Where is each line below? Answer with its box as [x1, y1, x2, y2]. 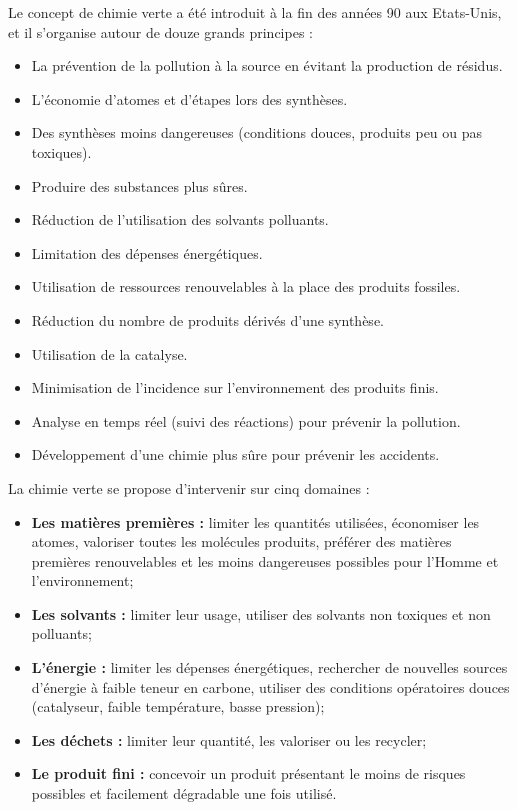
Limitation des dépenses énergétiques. [31, 242, 263, 263]
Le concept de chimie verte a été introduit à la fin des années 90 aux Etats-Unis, [8, 2, 502, 22]
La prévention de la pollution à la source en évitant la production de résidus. [31, 55, 503, 76]
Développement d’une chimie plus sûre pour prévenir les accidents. [31, 444, 440, 465]
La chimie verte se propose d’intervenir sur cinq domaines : [8, 477, 370, 498]
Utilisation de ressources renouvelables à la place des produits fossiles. [31, 276, 461, 297]
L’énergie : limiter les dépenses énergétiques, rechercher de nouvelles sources [31, 657, 508, 678]
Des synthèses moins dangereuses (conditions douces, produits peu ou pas [31, 122, 483, 143]
